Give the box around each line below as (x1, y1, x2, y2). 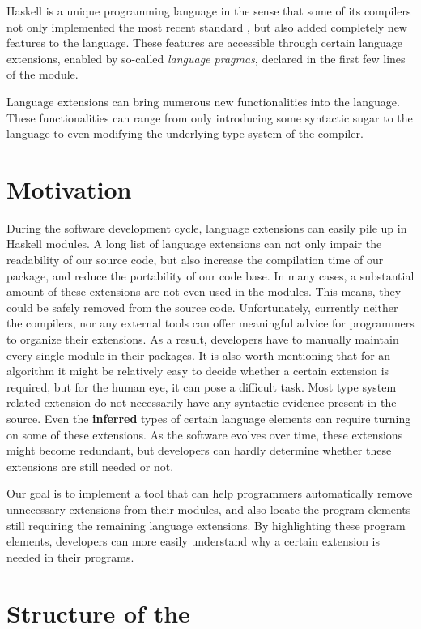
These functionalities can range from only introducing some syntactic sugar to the (6, 109, 413, 126)
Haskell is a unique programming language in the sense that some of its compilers (6, 2, 411, 19)
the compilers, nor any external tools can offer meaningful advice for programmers (6, 314, 415, 332)
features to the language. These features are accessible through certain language (6, 34, 402, 51)
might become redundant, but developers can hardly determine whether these (6, 442, 392, 459)
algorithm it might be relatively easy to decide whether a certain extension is (6, 362, 389, 379)
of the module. (6, 66, 79, 83)
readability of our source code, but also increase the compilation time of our (6, 251, 384, 268)
